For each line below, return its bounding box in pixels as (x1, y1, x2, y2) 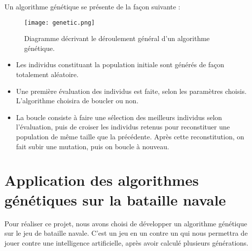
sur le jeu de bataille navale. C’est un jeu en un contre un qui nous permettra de (4, 228, 248, 238)
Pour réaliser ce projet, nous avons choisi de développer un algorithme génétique (4, 218, 247, 228)
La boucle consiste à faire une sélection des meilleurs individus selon (16, 112, 222, 122)
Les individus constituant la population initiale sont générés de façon (16, 59, 224, 70)
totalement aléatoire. (16, 69, 79, 80)
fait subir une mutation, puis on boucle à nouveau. (16, 141, 169, 151)
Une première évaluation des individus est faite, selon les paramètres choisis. (16, 85, 247, 96)
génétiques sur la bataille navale (4, 189, 226, 209)
